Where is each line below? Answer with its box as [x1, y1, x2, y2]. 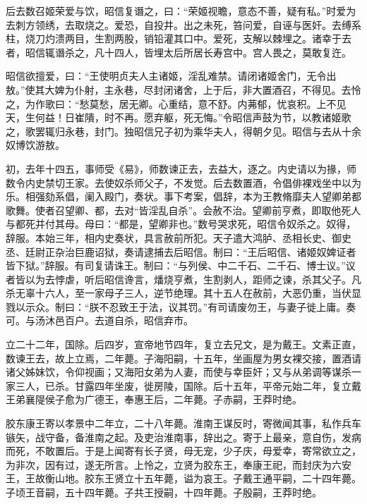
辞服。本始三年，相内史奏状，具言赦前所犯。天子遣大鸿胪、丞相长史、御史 [6, 230, 351, 245]
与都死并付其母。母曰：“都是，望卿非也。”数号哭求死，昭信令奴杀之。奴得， [6, 216, 356, 231]
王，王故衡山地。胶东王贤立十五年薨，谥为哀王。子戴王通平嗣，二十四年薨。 [6, 471, 361, 486]
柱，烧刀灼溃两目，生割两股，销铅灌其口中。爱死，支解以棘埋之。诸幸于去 [6, 31, 351, 46]
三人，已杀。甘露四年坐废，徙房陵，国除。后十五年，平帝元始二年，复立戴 [15, 378, 361, 393]
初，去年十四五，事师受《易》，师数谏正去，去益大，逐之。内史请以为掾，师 [6, 161, 356, 176]
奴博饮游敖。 [6, 137, 65, 152]
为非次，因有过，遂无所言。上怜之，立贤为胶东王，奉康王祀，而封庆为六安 [6, 457, 351, 472]
